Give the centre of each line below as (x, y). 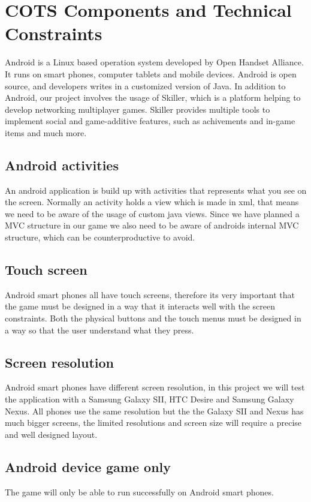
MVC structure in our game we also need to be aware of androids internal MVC (152, 225)
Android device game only (88, 466)
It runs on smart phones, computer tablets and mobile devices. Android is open (151, 73)
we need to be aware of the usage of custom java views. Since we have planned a (152, 213)
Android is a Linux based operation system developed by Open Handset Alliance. (154, 62)
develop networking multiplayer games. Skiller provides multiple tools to (138, 109)
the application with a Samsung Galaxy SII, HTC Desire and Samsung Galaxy (150, 399)
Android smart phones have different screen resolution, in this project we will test (155, 387)
